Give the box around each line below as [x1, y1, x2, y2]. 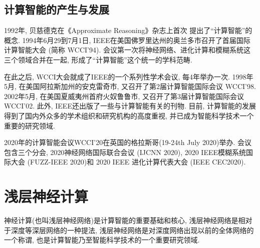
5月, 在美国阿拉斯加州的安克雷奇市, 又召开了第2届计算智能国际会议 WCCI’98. [4, 81, 256, 91]
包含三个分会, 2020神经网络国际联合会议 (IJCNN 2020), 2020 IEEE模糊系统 [4, 146, 246, 157]
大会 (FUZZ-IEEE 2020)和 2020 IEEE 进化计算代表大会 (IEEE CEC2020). [11, 156, 246, 167]
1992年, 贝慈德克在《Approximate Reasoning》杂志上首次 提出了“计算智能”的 [4, 25, 252, 35]
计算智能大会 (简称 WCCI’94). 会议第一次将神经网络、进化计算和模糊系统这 [4, 44, 250, 55]
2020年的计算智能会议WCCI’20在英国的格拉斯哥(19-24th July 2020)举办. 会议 [4, 137, 252, 147]
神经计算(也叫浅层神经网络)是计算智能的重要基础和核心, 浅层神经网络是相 [4, 215, 245, 225]
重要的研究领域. [4, 120, 55, 130]
